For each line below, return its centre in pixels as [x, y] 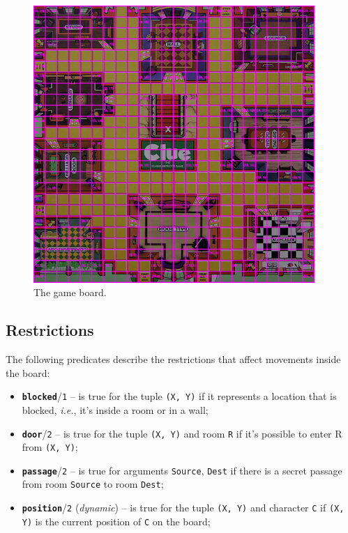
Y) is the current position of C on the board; [116, 521]
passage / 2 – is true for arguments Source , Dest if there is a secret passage [182, 470]
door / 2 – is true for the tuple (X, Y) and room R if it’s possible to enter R [182, 433]
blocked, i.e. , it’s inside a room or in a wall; [115, 409]
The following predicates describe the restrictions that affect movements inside [173, 359]
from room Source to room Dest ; [93, 484]
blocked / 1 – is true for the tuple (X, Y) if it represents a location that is [179, 396]
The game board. [70, 292]
